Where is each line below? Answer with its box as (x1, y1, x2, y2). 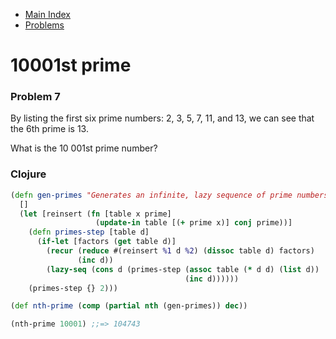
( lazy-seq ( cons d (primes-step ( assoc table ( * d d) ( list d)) (46, 264, 320, 274)
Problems (24, 19, 65, 31)
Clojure (10, 167, 47, 181)
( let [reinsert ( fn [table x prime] (19, 209, 172, 219)
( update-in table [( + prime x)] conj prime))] (95, 218, 293, 228)
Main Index (24, 9, 71, 20)
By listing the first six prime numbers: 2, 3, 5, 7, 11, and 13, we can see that (10, 112, 315, 124)
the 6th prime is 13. (10, 123, 89, 135)
